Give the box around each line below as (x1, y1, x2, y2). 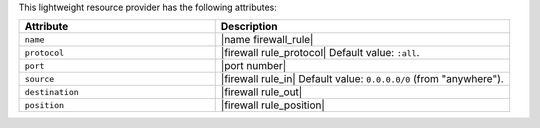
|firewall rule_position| (220, 98, 325, 112)
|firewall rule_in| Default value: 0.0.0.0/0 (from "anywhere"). (220, 72, 504, 86)
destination (24, 86, 79, 97)
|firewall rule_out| (220, 85, 303, 99)
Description (220, 20, 278, 34)
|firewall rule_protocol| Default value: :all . (220, 46, 420, 60)
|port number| (220, 59, 287, 73)
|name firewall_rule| (220, 33, 314, 47)
